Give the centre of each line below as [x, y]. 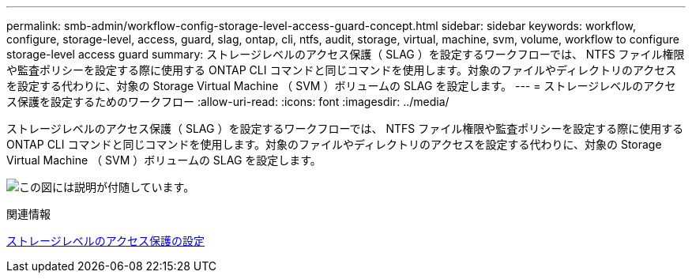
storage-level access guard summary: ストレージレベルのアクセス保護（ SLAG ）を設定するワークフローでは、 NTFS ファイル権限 [346, 54]
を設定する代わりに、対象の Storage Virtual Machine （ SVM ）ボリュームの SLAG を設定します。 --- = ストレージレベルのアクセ [341, 86]
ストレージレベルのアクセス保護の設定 [106, 241]
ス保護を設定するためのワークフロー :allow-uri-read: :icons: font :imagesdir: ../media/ [228, 102]
